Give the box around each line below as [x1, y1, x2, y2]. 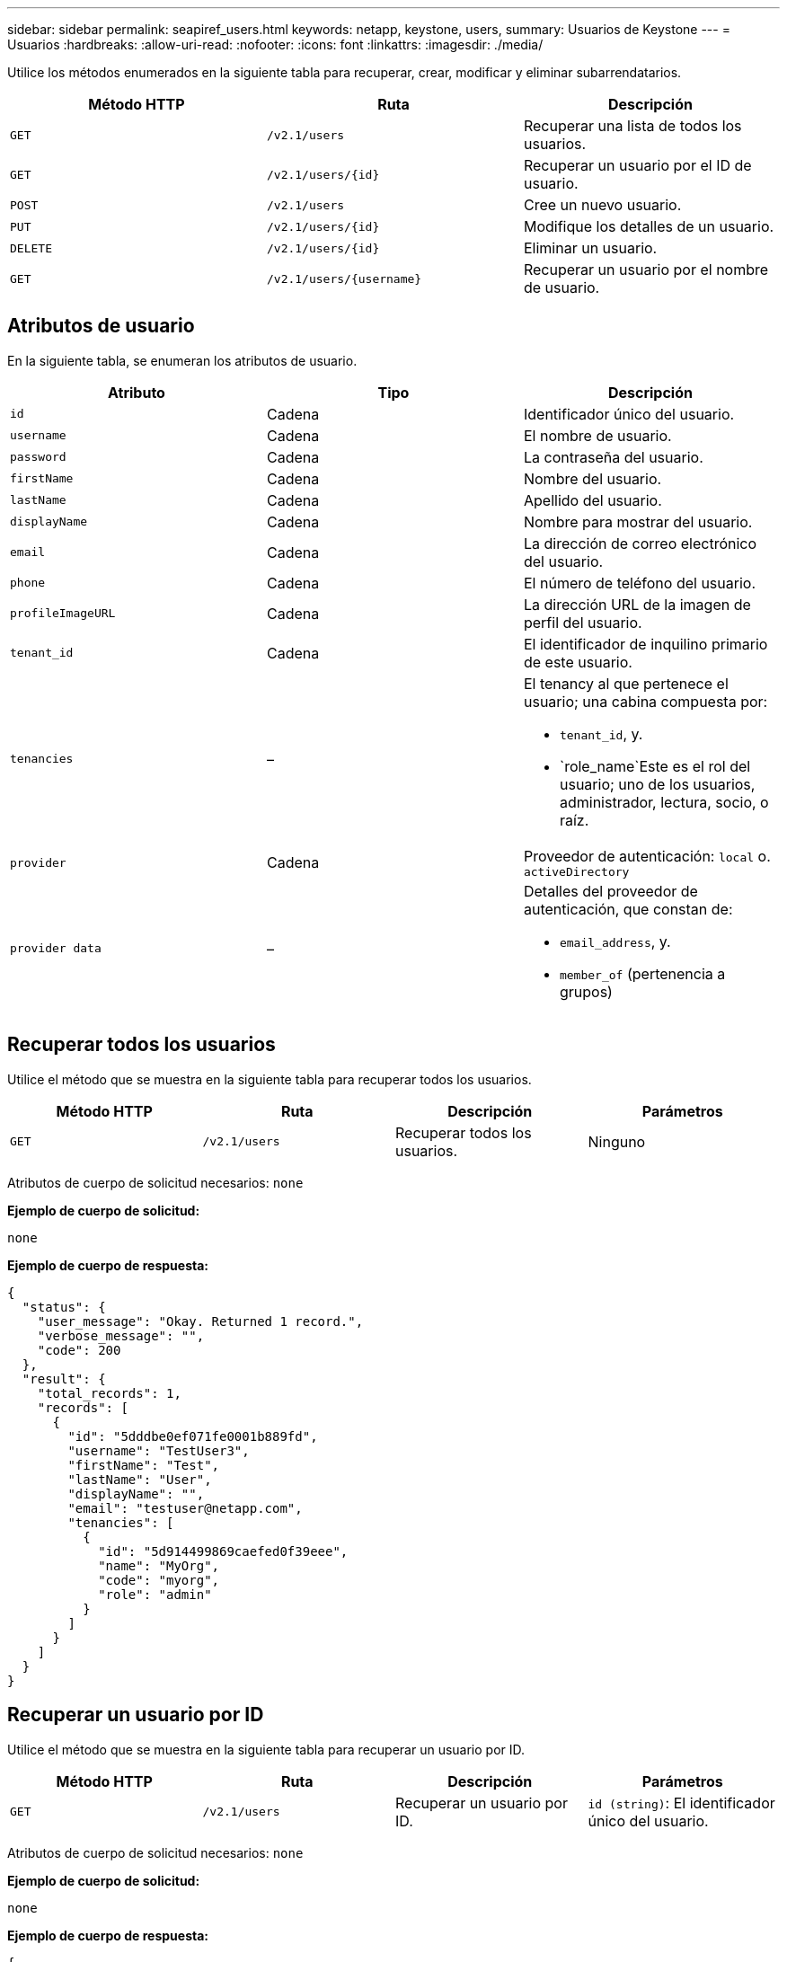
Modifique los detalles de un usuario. [523, 217, 774, 235]
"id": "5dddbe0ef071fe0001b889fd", [67, 1428, 318, 1444]
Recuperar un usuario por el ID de [523, 156, 752, 174]
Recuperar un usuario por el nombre [523, 261, 769, 278]
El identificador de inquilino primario [523, 634, 768, 653]
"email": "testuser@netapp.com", [67, 1500, 303, 1516]
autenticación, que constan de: [523, 899, 733, 918]
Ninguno [588, 1132, 646, 1151]
